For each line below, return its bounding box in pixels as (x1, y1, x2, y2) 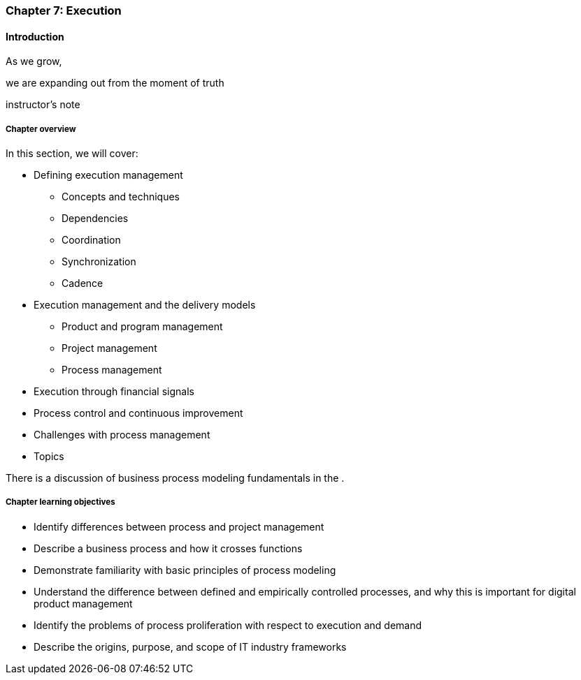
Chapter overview (6, 124, 76, 134)
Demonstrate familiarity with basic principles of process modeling (34, 563, 336, 576)
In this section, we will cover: (6, 147, 138, 159)
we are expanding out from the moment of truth (6, 77, 224, 89)
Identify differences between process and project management (34, 520, 324, 533)
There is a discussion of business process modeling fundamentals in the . (6, 472, 345, 484)
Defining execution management (34, 169, 183, 181)
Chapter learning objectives (6, 497, 115, 508)
